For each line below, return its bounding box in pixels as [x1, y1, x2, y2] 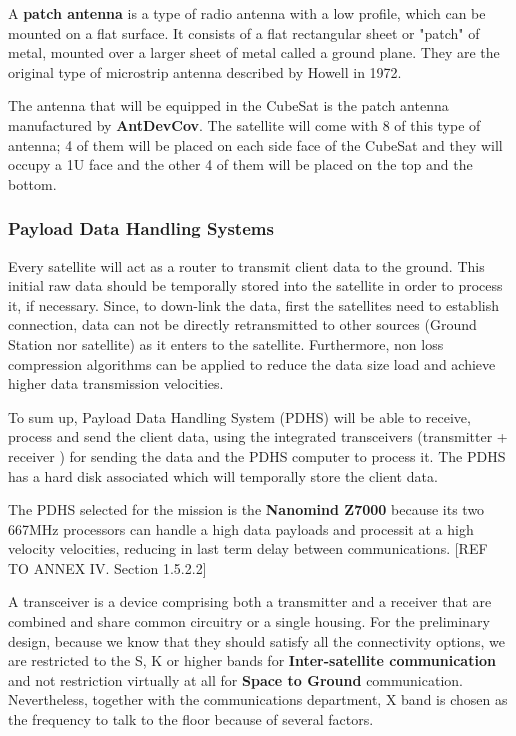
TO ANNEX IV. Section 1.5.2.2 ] [8, 557, 207, 578]
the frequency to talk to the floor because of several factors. [8, 709, 374, 730]
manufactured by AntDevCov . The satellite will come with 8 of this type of [8, 114, 481, 135]
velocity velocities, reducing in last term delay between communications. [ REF [8, 538, 488, 559]
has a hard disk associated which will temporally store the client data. [8, 465, 438, 486]
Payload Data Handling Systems [8, 216, 274, 241]
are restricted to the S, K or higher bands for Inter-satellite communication [8, 650, 496, 671]
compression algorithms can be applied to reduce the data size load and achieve [8, 353, 496, 374]
